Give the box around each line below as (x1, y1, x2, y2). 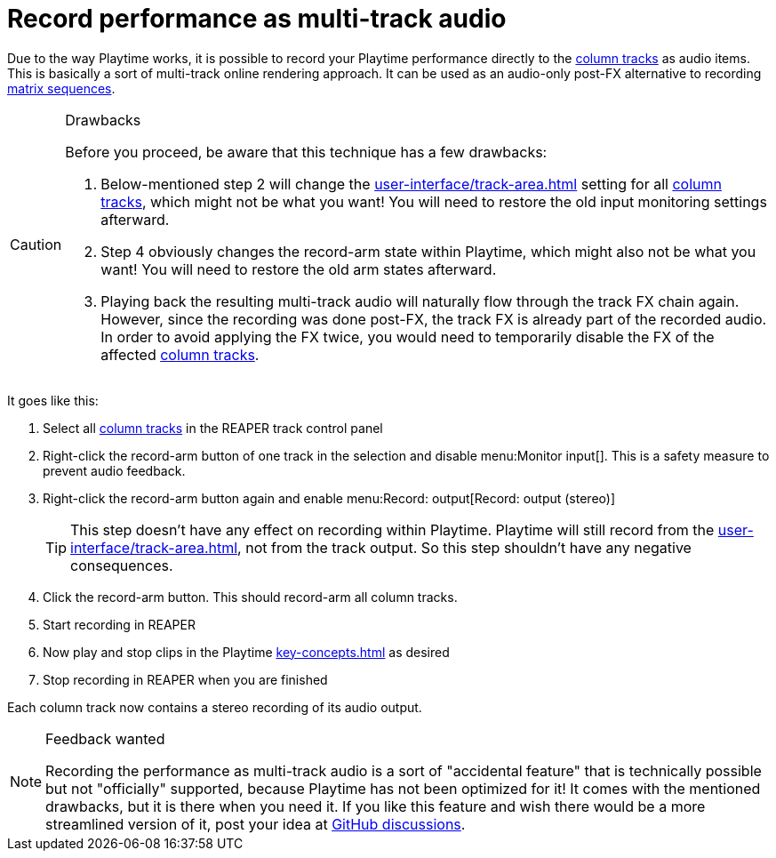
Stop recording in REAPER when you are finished (43, 671, 328, 687)
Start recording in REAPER (43, 616, 196, 632)
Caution (10, 235, 62, 253)
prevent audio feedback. (43, 462, 186, 478)
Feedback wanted (45, 729, 165, 748)
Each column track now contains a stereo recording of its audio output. (7, 699, 422, 715)
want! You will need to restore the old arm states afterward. (100, 260, 497, 278)
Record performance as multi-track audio (7, 4, 507, 34)
